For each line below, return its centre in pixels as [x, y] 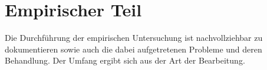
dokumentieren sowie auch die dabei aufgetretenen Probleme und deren [133, 49]
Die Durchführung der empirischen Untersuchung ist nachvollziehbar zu [134, 38]
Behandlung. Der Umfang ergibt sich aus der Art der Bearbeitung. [125, 60]
